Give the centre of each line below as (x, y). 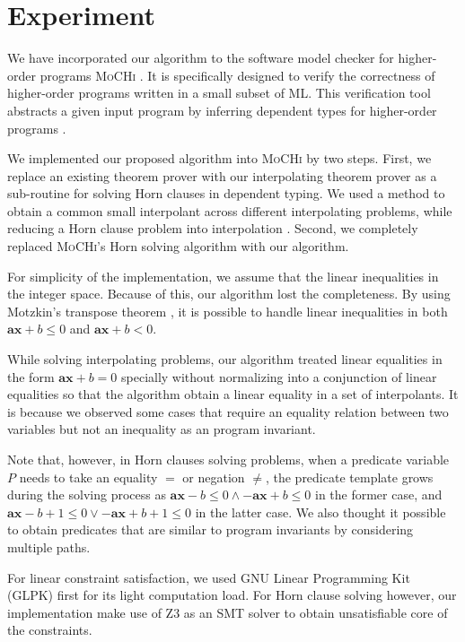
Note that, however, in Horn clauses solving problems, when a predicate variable (228, 459)
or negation (214, 477)
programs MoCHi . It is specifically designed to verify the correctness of (237, 75)
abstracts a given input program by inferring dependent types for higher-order (222, 110)
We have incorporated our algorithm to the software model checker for (201, 58)
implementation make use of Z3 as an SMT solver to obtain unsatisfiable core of (228, 612)
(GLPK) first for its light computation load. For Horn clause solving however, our (232, 595)
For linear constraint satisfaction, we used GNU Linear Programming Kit (209, 577)
